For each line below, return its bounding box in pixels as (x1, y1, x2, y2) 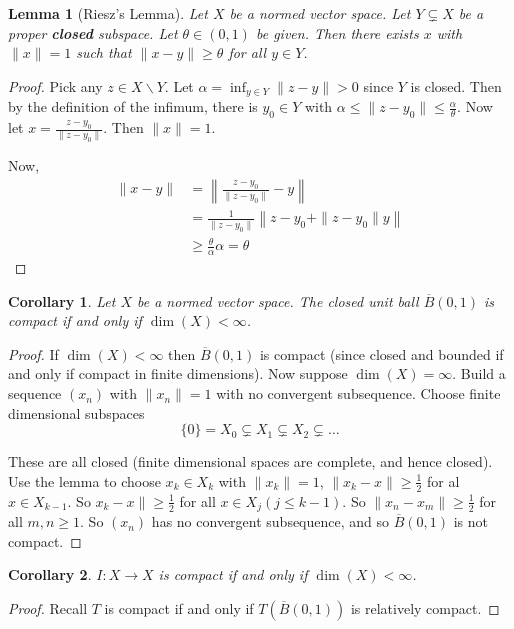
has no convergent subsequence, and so (151, 511, 390, 532)
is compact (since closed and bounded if (259, 343, 504, 364)
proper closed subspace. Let (8, 22, 178, 43)
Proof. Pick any (8, 75, 103, 96)
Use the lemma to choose (8, 470, 161, 491)
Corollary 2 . (8, 564, 92, 585)
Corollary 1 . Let (8, 290, 116, 311)
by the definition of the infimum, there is (8, 96, 258, 117)
